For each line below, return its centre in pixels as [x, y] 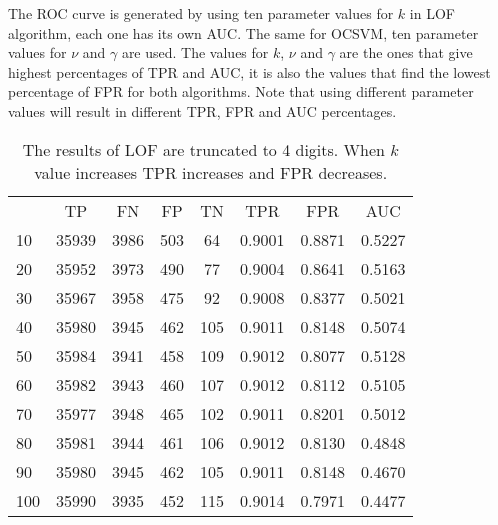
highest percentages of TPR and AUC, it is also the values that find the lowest [249, 71]
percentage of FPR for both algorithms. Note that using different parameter [241, 91]
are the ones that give [406, 52]
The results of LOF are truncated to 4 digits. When [203, 149]
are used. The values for [195, 52]
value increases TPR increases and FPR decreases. [211, 172]
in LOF [432, 13]
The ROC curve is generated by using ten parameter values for [201, 13]
